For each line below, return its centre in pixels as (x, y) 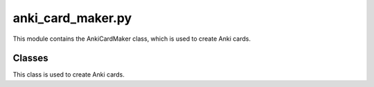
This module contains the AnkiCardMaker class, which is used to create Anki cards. (132, 39)
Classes (30, 58)
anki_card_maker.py (72, 18)
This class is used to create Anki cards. (69, 75)
